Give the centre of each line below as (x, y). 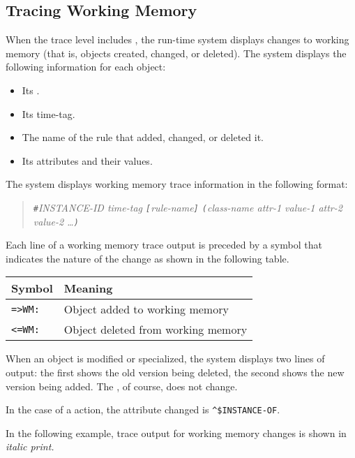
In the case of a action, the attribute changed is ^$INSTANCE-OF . (143, 409)
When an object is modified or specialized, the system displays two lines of (165, 359)
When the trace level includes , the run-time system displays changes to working (177, 39)
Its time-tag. (48, 113)
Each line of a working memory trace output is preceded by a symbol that (164, 245)
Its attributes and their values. (87, 160)
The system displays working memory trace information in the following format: (177, 184)
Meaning (88, 288)
